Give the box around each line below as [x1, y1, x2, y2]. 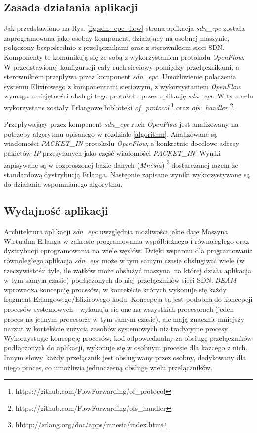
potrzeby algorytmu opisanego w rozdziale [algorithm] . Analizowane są [4, 128, 217, 139]
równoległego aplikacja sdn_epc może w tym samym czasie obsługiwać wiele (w [4, 255, 245, 265]
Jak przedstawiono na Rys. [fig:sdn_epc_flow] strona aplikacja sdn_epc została [4, 23, 245, 33]
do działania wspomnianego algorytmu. [4, 179, 123, 189]
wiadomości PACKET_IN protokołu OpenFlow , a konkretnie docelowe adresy [4, 138, 239, 148]
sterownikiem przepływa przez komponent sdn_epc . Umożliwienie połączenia [4, 71, 236, 82]
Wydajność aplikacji [4, 203, 108, 218]
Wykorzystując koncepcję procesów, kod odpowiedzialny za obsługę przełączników [4, 333, 252, 343]
